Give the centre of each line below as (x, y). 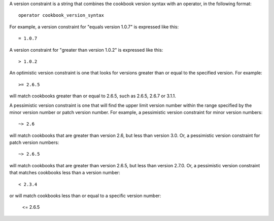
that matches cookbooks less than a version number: (65, 173)
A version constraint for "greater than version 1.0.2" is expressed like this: (86, 50)
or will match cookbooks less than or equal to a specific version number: (85, 196)
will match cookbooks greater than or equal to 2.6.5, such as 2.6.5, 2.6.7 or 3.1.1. (93, 96)
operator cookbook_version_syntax (61, 15)
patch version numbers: (34, 142)
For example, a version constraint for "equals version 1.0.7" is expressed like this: (94, 27)
